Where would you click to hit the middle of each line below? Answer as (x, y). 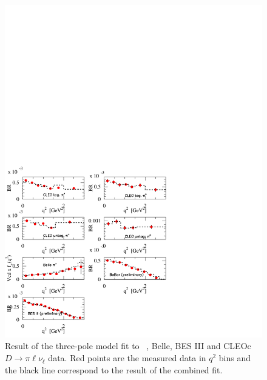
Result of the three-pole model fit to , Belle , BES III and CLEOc (128, 346)
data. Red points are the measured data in (127, 358)
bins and (235, 358)
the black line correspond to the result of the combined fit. (114, 369)
